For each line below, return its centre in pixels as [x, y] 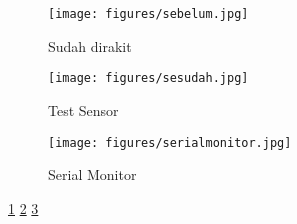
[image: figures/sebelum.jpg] [148, 14]
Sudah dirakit [90, 45]
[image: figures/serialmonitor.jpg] [170, 142]
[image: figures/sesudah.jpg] [148, 78]
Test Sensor [83, 109]
